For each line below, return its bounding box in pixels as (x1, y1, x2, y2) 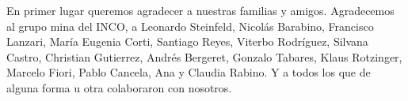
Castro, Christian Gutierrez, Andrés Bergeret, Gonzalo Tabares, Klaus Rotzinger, (6, 48, 402, 65)
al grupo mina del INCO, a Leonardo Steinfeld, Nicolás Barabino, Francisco (6, 17, 374, 34)
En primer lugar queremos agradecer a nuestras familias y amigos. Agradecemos (6, 2, 395, 18)
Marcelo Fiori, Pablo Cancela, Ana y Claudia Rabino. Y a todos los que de (6, 64, 371, 80)
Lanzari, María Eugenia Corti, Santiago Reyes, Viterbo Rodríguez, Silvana (6, 33, 368, 50)
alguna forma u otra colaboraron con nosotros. (6, 79, 232, 95)
